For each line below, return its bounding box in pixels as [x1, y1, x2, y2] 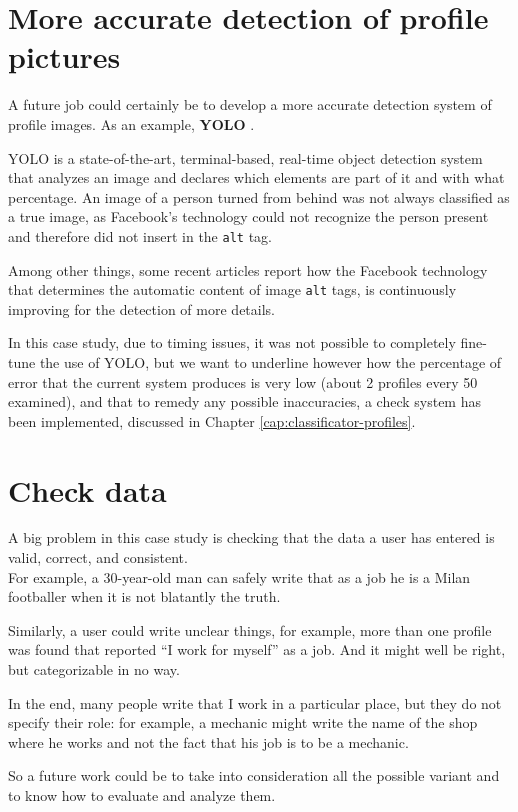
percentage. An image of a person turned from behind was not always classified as [8, 186, 510, 207]
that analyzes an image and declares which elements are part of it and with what [8, 167, 505, 188]
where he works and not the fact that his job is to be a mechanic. [8, 731, 409, 752]
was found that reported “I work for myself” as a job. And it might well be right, [8, 639, 506, 660]
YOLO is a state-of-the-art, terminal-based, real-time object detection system [8, 147, 483, 168]
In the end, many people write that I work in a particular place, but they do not [8, 692, 502, 713]
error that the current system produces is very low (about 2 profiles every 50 [8, 371, 478, 392]
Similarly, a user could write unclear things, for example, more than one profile [8, 619, 492, 640]
